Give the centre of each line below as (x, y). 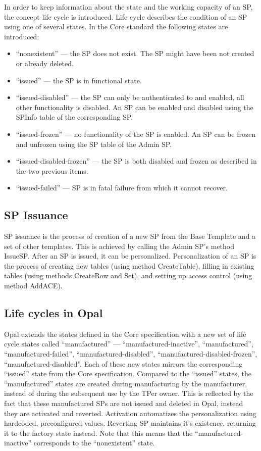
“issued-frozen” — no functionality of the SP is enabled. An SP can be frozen (136, 134)
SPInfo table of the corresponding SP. (74, 117)
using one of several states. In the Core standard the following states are (116, 27)
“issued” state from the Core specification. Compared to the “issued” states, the (128, 373)
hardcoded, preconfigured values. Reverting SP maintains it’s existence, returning (130, 423)
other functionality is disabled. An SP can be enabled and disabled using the (135, 107)
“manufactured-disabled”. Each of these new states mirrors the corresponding (123, 363)
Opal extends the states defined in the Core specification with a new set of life (125, 334)
